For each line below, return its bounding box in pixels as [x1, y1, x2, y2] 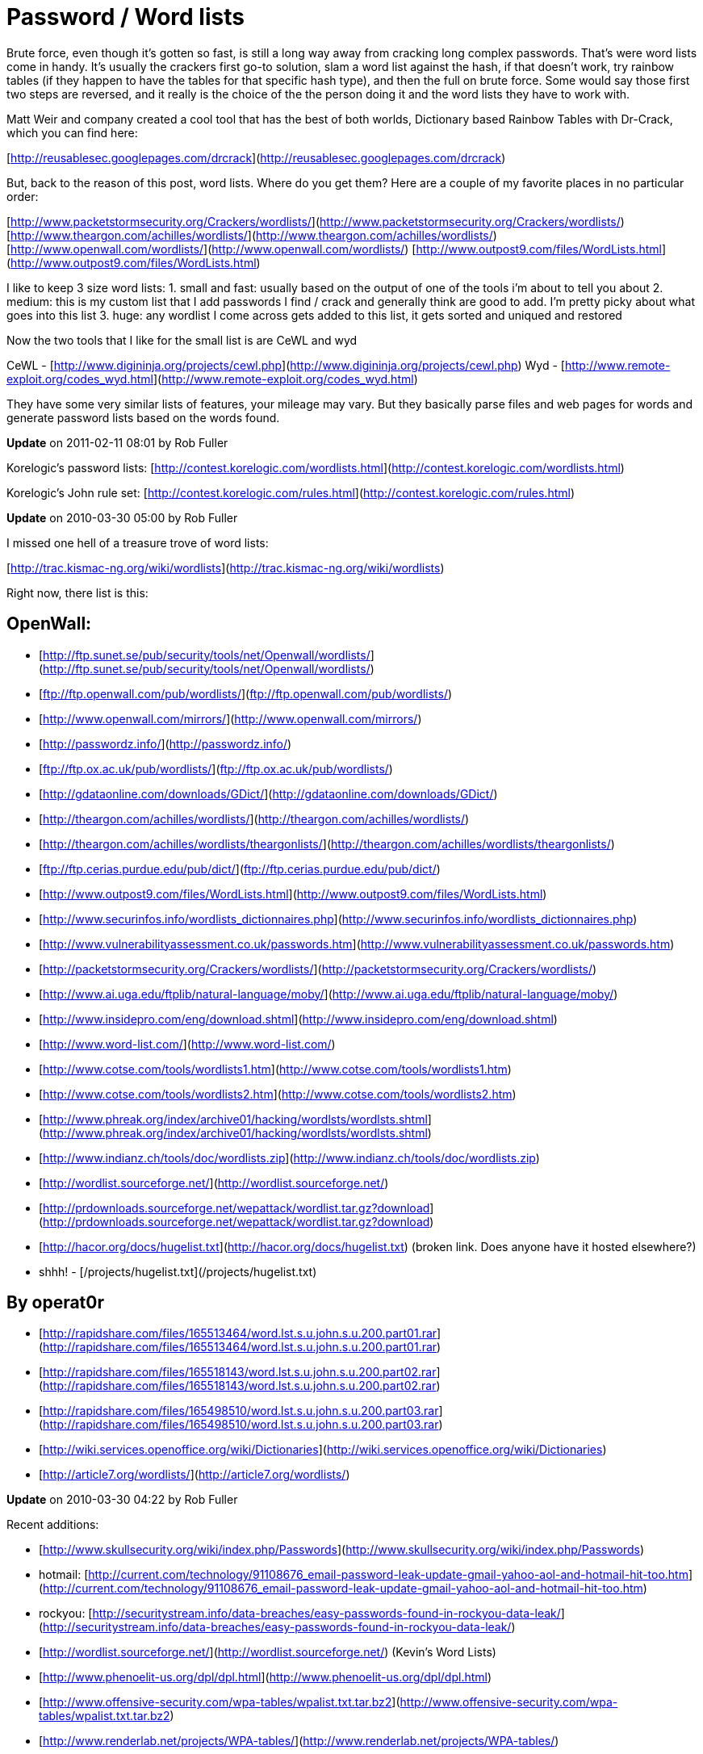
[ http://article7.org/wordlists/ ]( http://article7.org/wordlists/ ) [39, 1467, 350, 1482]
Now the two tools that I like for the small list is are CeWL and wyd [6, 333, 358, 347]
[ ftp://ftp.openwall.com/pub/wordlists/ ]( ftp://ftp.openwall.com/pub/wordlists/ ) [39, 686, 453, 701]
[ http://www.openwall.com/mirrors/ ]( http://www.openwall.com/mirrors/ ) [39, 711, 422, 726]
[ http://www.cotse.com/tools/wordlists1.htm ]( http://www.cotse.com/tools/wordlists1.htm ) [39, 1061, 512, 1076]
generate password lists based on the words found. [6, 410, 280, 425]
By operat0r [6, 1292, 104, 1313]
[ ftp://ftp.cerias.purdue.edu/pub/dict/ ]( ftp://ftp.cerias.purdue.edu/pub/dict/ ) [39, 861, 441, 876]
